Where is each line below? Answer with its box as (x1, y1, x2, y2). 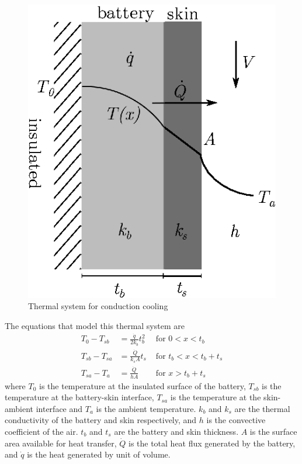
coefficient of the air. (5, 425, 78, 437)
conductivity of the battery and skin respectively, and (5, 414, 197, 426)
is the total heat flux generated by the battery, (128, 437, 296, 449)
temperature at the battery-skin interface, (5, 391, 154, 403)
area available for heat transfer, (5, 437, 117, 449)
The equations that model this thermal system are (5, 319, 185, 331)
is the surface (249, 425, 297, 437)
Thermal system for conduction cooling (28, 300, 168, 312)
